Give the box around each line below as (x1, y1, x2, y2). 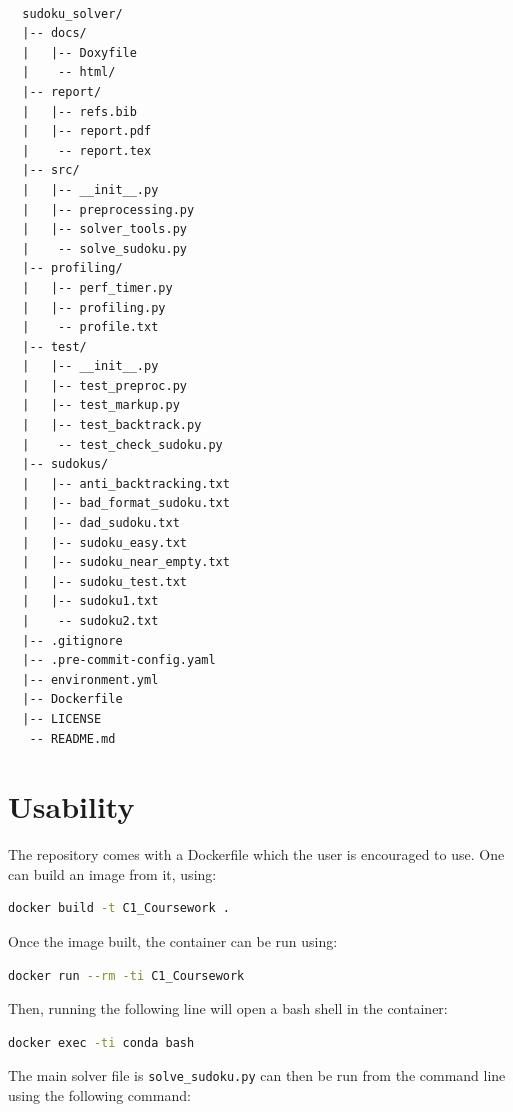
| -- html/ (22, 65, 116, 80)
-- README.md (29, 731, 116, 746)
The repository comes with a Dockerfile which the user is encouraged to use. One (8, 844, 505, 865)
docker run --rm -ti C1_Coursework (8, 968, 245, 983)
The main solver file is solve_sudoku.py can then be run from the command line (8, 1065, 506, 1086)
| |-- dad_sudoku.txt (22, 516, 180, 531)
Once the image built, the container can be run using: (8, 931, 338, 952)
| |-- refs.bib (22, 104, 137, 119)
